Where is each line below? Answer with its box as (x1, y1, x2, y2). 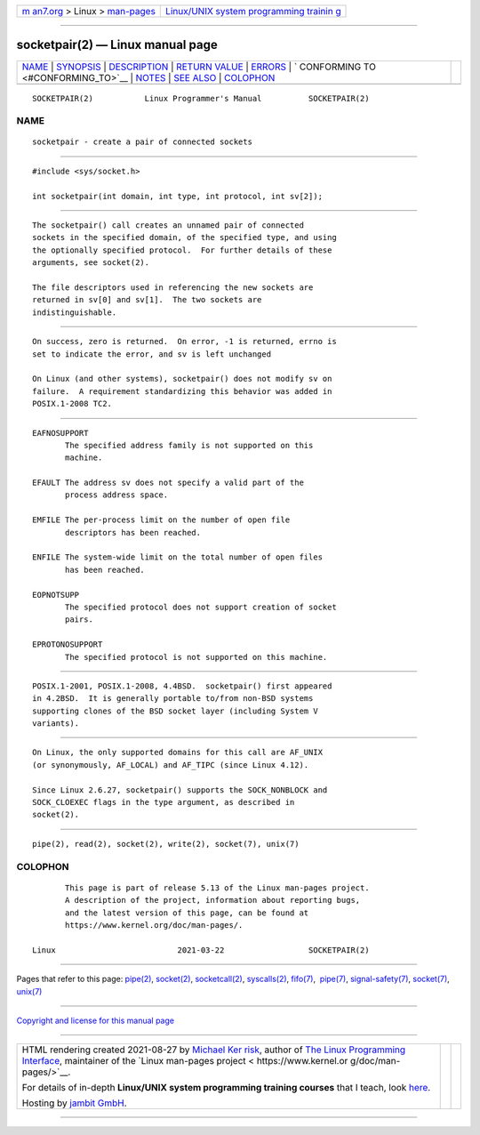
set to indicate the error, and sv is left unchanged (32, 349, 271, 359)
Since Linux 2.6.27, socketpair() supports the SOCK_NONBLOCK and (32, 785, 328, 795)
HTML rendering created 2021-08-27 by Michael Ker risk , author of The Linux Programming (21, 1043, 406, 1056)
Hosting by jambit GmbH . (21, 1097, 128, 1109)
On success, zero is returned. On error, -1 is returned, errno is (32, 336, 337, 347)
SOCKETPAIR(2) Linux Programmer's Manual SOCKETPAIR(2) (32, 93, 370, 103)
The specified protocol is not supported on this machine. (65, 652, 328, 662)
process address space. (65, 490, 169, 500)
